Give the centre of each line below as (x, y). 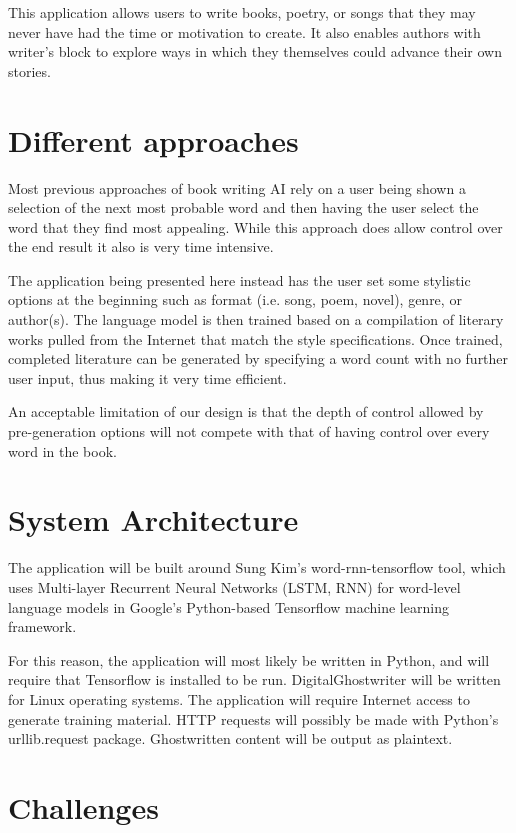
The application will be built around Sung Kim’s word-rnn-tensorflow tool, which (257, 567)
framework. (42, 626)
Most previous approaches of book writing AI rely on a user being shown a (237, 187)
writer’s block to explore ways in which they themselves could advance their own (255, 51)
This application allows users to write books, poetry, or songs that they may (242, 12)
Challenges (83, 806)
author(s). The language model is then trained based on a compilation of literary (256, 319)
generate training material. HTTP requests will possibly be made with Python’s (253, 718)
